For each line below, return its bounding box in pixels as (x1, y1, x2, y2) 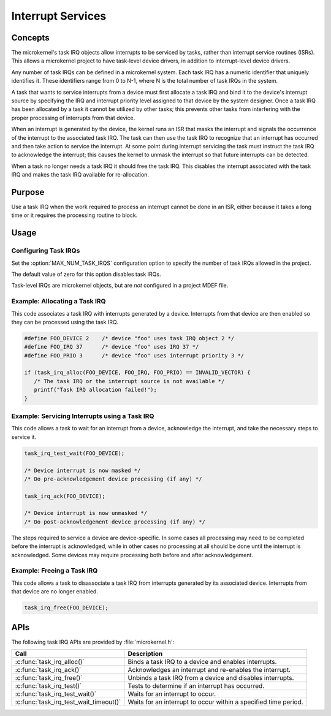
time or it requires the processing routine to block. (11, 211, 138, 219)
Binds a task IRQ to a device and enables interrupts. (127, 658, 277, 666)
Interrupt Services (11, 9, 107, 23)
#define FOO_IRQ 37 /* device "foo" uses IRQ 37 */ (24, 343, 199, 351)
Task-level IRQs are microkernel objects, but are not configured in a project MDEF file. (11, 282, 229, 289)
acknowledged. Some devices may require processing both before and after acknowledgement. (11, 551, 254, 558)
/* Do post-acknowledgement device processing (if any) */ (24, 518, 205, 525)
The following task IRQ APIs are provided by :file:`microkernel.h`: (11, 638, 175, 646)
